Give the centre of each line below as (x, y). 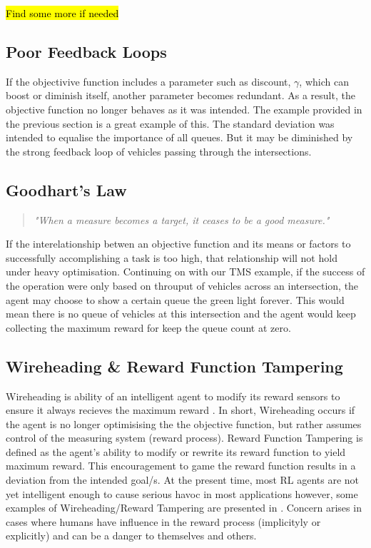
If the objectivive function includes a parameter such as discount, (148, 81)
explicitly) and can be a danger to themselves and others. (131, 536)
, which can (324, 81)
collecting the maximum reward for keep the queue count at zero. (148, 327)
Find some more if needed (62, 13)
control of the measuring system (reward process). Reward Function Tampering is (184, 438)
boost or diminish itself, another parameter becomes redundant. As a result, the (181, 95)
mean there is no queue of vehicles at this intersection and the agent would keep (181, 314)
